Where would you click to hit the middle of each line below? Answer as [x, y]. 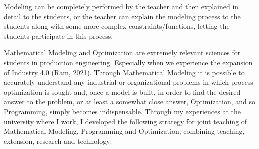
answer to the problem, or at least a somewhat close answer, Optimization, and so [130, 101]
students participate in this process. [59, 36]
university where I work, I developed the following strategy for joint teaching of [126, 121]
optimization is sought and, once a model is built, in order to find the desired [122, 91]
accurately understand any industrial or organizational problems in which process [129, 82]
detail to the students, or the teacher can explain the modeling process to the [122, 16]
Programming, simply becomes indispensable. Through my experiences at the [123, 111]
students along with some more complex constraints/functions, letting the [117, 26]
